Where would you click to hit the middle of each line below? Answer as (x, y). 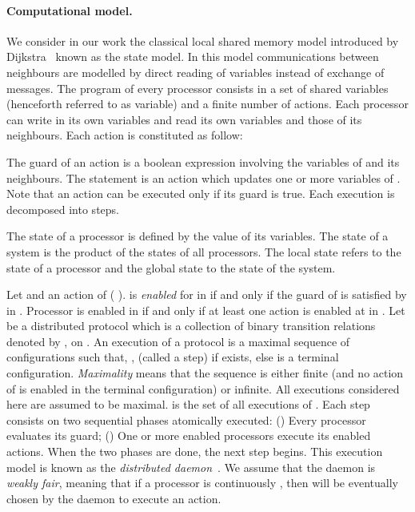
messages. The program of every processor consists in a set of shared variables (198, 88)
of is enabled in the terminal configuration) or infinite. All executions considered (203, 388)
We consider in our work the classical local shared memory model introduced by (203, 40)
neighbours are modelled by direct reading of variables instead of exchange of (196, 72)
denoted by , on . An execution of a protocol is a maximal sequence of (178, 341)
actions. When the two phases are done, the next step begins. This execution (195, 452)
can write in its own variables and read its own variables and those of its (184, 119)
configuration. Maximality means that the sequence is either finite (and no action (205, 373)
